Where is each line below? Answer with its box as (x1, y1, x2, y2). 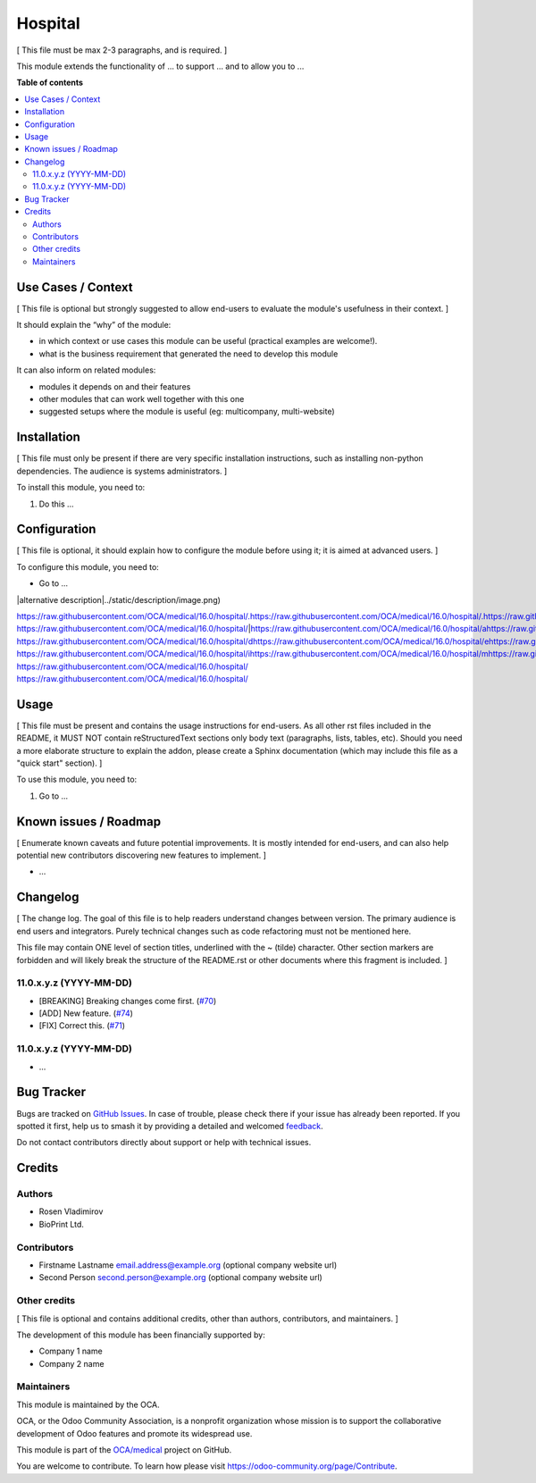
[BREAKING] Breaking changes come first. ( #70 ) (38, 995, 217, 1006)
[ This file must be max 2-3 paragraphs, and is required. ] (16, 45, 228, 55)
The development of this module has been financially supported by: (16, 1329, 265, 1340)
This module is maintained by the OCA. (16, 1399, 160, 1410)
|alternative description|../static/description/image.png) (16, 594, 221, 605)
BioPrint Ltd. (38, 1219, 85, 1229)
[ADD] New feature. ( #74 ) (38, 1008, 134, 1018)
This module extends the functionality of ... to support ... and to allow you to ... (16, 61, 305, 71)
